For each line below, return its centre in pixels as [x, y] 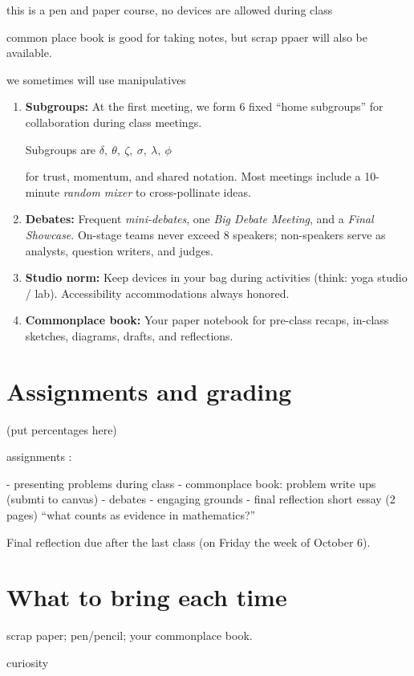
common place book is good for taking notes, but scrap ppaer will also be [187, 37]
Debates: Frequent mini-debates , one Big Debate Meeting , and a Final [199, 219]
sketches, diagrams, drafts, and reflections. [129, 335]
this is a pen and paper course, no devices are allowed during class [170, 10]
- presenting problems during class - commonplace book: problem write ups [191, 483]
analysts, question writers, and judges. [120, 250]
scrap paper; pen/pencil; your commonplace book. [130, 635]
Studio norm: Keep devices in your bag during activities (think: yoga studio [216, 277]
